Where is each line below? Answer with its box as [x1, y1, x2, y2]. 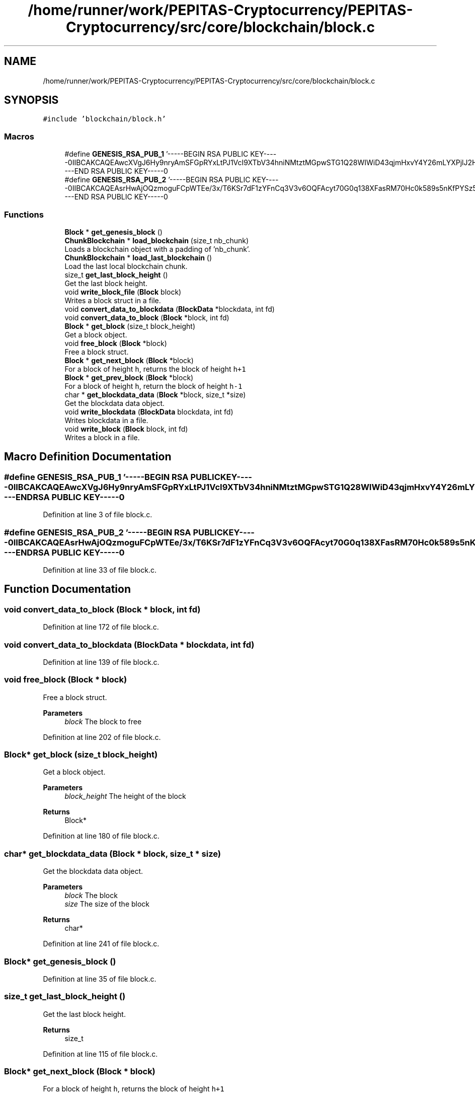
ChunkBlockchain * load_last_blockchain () [64, 253, 212, 262]
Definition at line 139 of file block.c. [43, 657, 160, 666]
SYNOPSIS [4, 94, 59, 107]
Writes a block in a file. [64, 433, 140, 442]
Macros [4, 131, 34, 142]
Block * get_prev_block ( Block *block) [64, 373, 194, 382]
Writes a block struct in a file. [64, 296, 161, 305]
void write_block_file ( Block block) [64, 287, 182, 296]
